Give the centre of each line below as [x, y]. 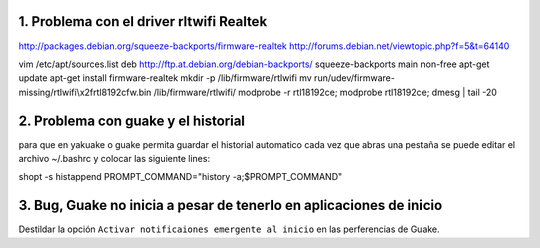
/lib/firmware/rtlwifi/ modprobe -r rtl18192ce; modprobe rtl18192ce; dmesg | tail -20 [325, 92]
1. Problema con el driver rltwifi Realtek [143, 21]
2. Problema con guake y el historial [131, 120]
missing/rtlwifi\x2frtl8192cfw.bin [85, 92]
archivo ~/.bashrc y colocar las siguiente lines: [114, 158]
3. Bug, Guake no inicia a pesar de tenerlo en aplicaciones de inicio [230, 205]
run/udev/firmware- [354, 78]
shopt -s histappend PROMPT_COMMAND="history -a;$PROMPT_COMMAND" [180, 177]
